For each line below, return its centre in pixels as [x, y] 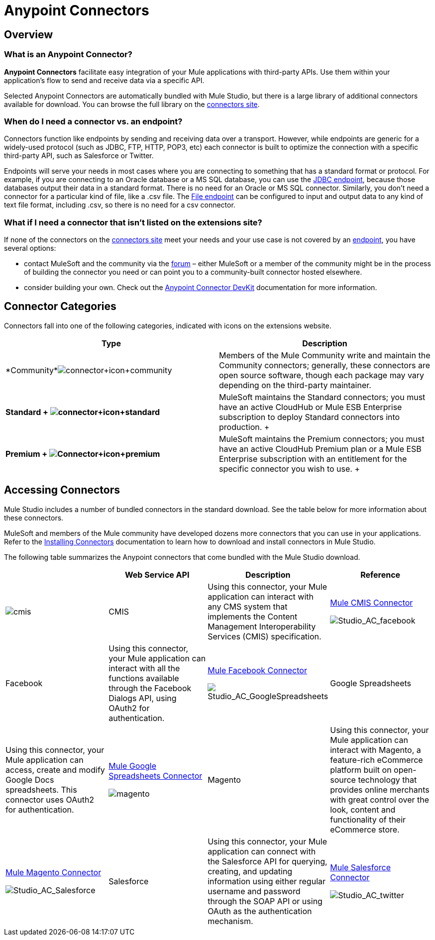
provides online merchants [380, 789]
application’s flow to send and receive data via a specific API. [104, 80]
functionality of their [368, 819]
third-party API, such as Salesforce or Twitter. [79, 156]
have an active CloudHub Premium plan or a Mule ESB [320, 449]
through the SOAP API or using [265, 901]
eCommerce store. [365, 829]
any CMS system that [248, 606]
